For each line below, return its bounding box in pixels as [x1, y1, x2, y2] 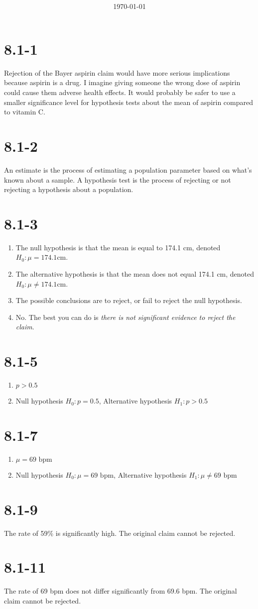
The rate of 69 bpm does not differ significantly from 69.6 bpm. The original [4, 586, 237, 596]
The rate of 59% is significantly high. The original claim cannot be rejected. [4, 527, 236, 538]
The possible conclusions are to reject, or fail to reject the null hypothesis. [15, 295, 242, 305]
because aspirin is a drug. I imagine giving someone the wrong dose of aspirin [4, 77, 241, 88]
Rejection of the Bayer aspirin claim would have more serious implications [4, 67, 230, 78]
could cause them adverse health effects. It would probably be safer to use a [4, 87, 236, 98]
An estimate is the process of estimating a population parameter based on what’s [4, 164, 252, 175]
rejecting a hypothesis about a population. [4, 184, 133, 195]
